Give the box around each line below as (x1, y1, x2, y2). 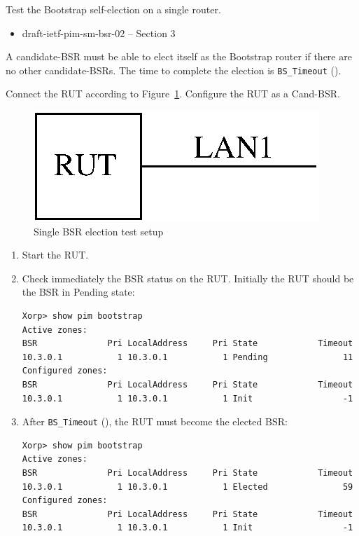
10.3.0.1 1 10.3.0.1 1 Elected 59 (22, 481, 353, 492)
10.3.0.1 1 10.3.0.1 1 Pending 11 (22, 352, 353, 362)
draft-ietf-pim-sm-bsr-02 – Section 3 (22, 25, 176, 40)
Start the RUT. (22, 247, 89, 262)
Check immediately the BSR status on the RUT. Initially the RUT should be (22, 270, 354, 285)
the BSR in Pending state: (22, 284, 135, 299)
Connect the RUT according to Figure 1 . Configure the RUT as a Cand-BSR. (6, 86, 340, 101)
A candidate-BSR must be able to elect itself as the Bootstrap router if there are (6, 49, 352, 64)
